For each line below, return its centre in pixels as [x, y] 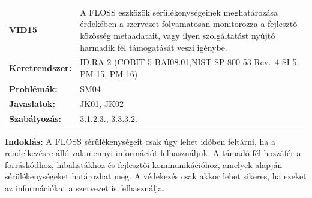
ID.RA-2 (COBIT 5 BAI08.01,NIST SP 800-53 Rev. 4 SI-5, [190, 62]
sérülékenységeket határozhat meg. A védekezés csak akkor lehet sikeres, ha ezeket [156, 176]
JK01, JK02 [102, 103]
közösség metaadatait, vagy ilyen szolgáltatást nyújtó [178, 35]
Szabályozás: [35, 118]
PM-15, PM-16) [109, 73]
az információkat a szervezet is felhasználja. [85, 188]
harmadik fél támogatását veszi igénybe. [154, 47]
